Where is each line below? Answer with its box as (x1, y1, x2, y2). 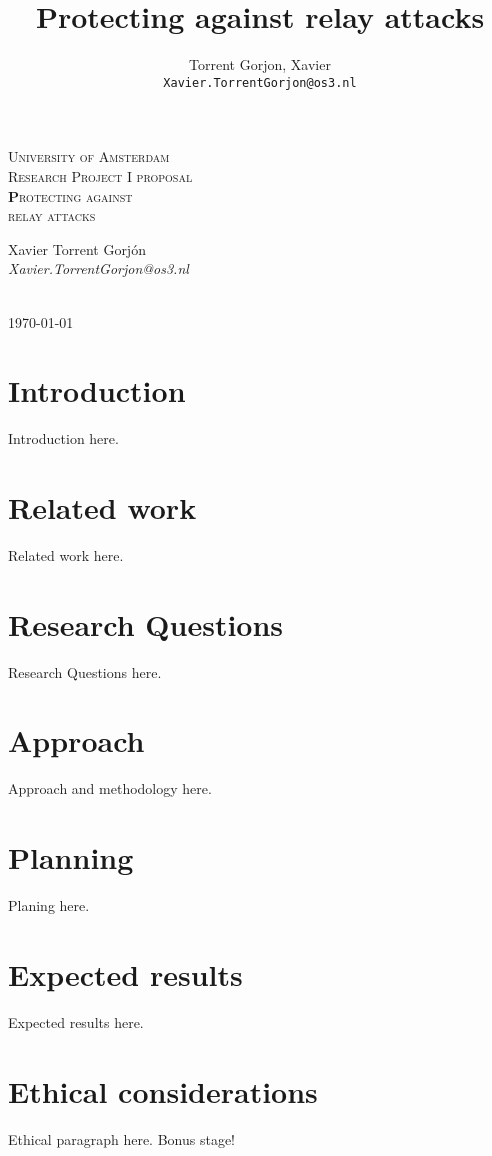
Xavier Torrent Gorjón (8, 238, 146, 259)
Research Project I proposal (8, 165, 193, 186)
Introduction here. (8, 428, 119, 449)
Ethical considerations (8, 1070, 318, 1111)
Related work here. (8, 544, 124, 565)
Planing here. (8, 895, 90, 916)
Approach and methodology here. (8, 778, 212, 799)
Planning (8, 837, 134, 878)
